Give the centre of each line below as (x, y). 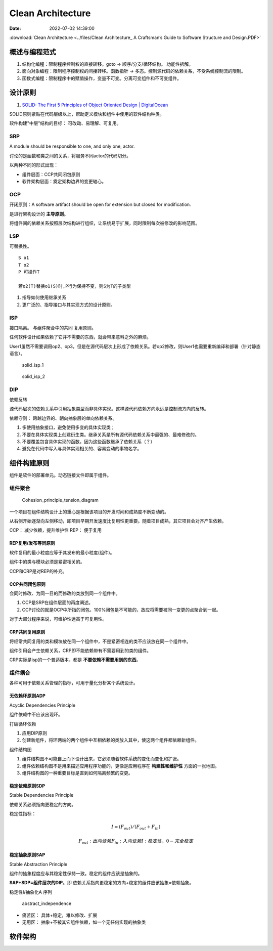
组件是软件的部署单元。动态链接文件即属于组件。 (60, 475)
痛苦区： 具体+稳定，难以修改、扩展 (60, 915)
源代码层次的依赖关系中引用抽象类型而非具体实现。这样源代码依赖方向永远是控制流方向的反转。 (109, 409)
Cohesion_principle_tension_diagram (60, 500)
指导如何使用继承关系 (44, 297)
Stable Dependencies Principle (41, 795)
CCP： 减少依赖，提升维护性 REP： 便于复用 (56, 530)
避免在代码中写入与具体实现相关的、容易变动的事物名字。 (82, 449)
